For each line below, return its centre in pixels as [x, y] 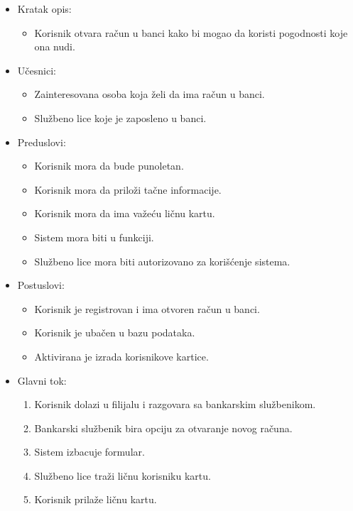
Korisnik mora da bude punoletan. [109, 166]
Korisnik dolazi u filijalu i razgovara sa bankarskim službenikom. [175, 404]
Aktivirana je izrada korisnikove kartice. [121, 356]
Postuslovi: [41, 285]
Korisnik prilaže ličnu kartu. [96, 499]
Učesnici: [37, 70]
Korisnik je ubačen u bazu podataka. [115, 333]
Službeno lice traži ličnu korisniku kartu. [123, 475]
